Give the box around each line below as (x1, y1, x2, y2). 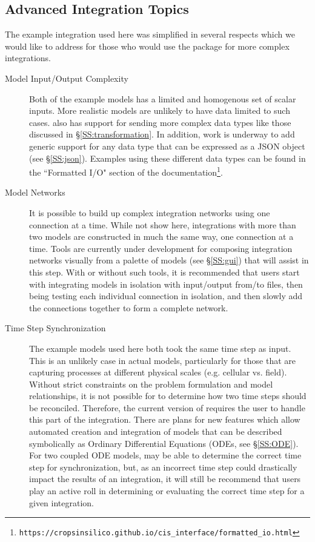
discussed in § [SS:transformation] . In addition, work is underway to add (29, 128, 295, 140)
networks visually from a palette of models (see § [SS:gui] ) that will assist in (29, 254, 309, 266)
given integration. (29, 496, 94, 509)
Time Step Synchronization (5, 322, 106, 334)
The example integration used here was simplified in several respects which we (5, 28, 295, 41)
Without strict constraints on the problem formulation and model (29, 377, 273, 390)
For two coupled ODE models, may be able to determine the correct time (29, 449, 302, 461)
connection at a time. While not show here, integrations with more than (29, 218, 296, 231)
